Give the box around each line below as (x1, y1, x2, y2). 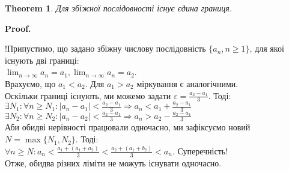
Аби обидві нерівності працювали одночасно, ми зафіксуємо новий (5, 121, 251, 133)
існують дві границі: (5, 53, 79, 66)
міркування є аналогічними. (136, 77, 239, 90)
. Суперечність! (172, 144, 228, 157)
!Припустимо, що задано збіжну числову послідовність (5, 42, 206, 55)
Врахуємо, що (5, 77, 56, 90)
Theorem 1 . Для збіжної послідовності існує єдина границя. (5, 2, 233, 14)
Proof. (5, 22, 31, 34)
